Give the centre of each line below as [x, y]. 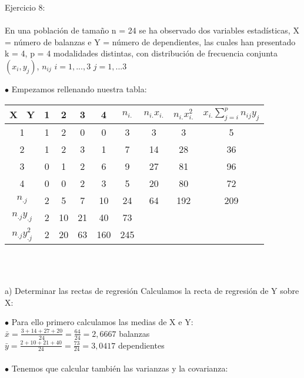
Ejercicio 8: [25, 7]
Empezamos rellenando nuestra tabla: [79, 88]
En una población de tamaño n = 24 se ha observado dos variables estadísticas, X [152, 30]
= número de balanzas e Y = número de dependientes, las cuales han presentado [150, 41]
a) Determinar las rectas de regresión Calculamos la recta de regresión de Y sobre [152, 290]
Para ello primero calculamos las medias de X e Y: [102, 322]
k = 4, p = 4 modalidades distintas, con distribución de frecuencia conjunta [141, 53]
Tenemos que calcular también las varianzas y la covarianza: [120, 368]
